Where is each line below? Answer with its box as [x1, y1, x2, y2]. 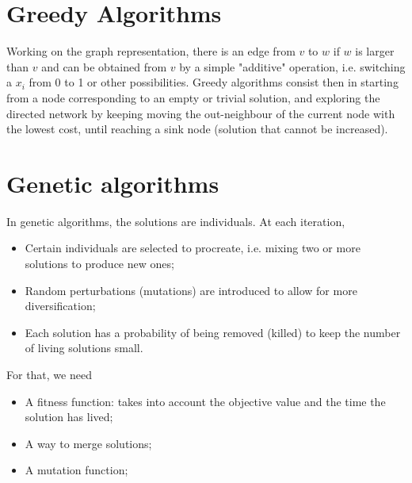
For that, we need [6, 366, 92, 382]
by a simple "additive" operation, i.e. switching [179, 58, 406, 75]
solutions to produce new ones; [25, 255, 174, 271]
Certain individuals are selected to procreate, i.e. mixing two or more [25, 240, 360, 256]
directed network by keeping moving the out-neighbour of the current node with [6, 105, 395, 121]
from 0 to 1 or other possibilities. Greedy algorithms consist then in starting [29, 74, 399, 90]
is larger [355, 43, 395, 59]
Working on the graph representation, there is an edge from [6, 43, 296, 59]
